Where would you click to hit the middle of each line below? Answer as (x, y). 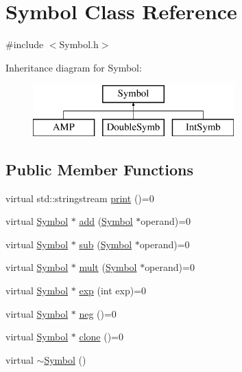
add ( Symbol (106, 221)
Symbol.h (79, 44)
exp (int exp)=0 (113, 291)
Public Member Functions (99, 169)
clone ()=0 (101, 337)
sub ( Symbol (106, 244)
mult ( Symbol (108, 267)
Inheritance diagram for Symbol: (74, 67)
